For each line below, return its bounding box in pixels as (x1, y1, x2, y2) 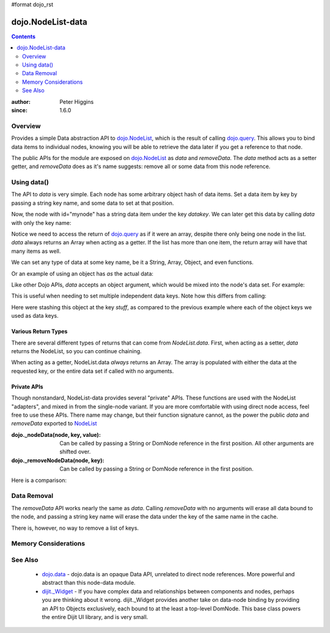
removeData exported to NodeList (11, 420, 97, 427)
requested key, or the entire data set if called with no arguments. (11, 367, 174, 375)
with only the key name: (11, 219, 71, 226)
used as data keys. (11, 312, 59, 320)
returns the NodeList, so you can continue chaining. (11, 347, 142, 354)
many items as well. (11, 247, 61, 255)
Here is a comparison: (11, 477, 67, 484)
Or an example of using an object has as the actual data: (11, 269, 154, 277)
